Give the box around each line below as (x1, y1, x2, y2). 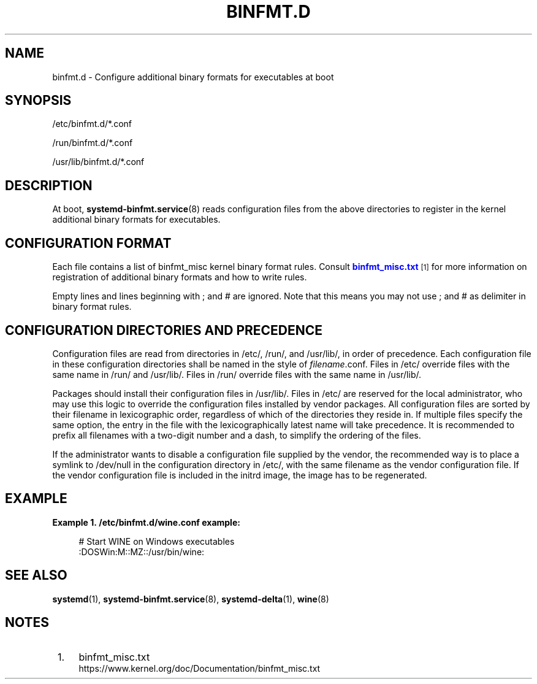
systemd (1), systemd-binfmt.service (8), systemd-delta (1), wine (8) (52, 593, 329, 604)
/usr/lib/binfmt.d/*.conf (52, 156, 145, 167)
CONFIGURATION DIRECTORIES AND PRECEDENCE (5, 322, 323, 338)
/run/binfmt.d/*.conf (52, 137, 133, 148)
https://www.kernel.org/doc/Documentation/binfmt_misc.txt (78, 663, 321, 674)
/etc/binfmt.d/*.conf (52, 118, 132, 129)
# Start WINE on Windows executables (78, 536, 235, 547)
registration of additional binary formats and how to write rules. (52, 272, 307, 283)
